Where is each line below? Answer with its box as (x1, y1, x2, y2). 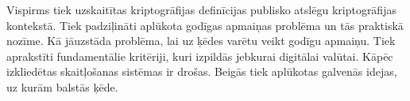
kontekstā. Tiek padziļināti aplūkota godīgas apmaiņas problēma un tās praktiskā (6, 17, 404, 33)
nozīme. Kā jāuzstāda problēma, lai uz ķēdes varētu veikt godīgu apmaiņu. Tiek (6, 32, 396, 49)
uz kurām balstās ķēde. (6, 78, 118, 95)
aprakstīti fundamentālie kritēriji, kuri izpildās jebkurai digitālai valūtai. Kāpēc (6, 47, 393, 64)
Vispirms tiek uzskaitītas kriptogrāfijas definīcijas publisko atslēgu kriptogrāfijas (6, 2, 396, 17)
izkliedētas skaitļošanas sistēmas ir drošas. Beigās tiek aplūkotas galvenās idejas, (6, 63, 397, 80)
